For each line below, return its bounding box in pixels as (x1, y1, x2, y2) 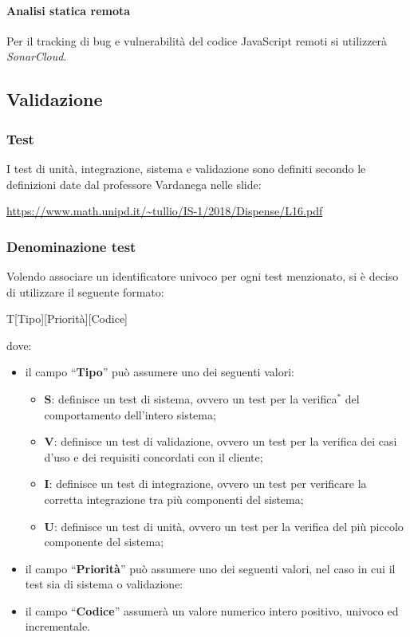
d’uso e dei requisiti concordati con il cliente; (44, 448, 263, 465)
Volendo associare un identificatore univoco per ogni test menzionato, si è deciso (6, 267, 399, 284)
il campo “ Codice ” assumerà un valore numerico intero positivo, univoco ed (25, 602, 399, 619)
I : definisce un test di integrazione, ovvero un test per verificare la (44, 475, 367, 492)
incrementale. (25, 618, 91, 635)
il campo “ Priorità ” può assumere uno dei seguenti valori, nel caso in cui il (25, 560, 396, 576)
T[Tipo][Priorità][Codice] (6, 310, 128, 327)
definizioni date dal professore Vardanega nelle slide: (6, 175, 262, 192)
